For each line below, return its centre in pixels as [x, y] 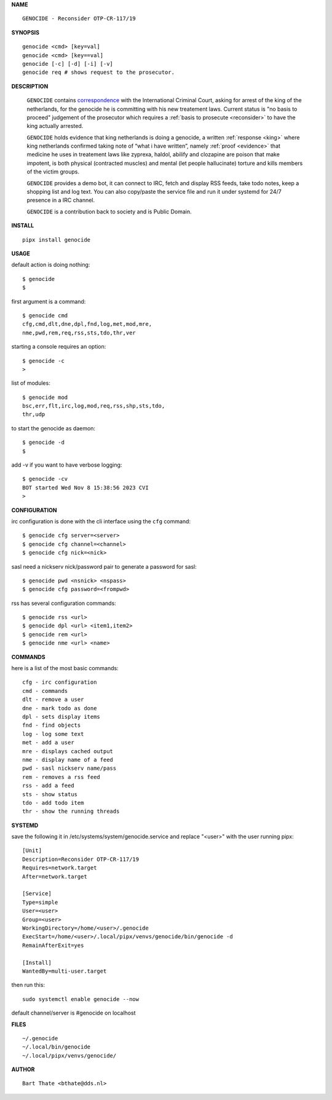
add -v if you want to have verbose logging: [67, 465]
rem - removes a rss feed [61, 777]
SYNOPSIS [26, 32]
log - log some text [53, 734]
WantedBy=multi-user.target [65, 971]
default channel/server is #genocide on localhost [73, 1013]
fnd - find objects [52, 725]
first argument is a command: [49, 301]
